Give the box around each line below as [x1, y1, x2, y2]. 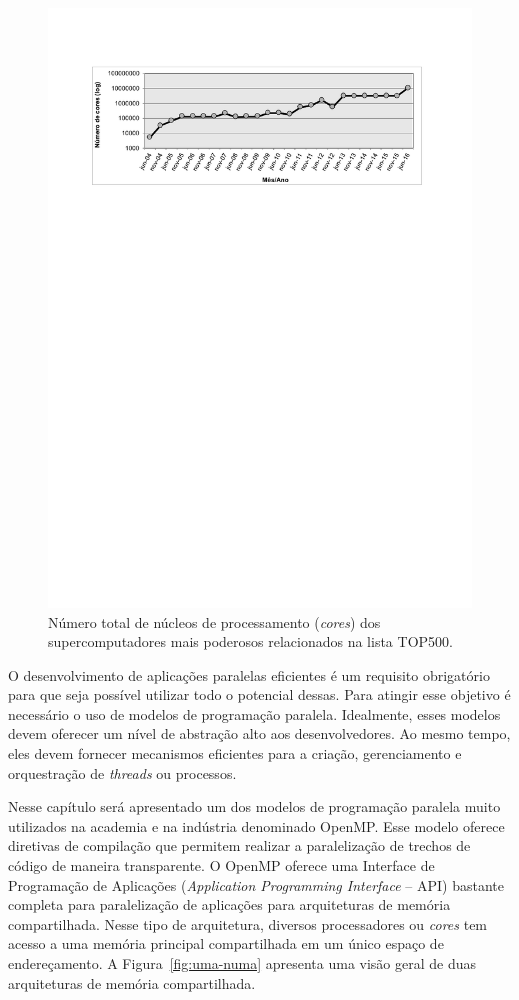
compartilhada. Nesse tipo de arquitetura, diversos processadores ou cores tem [8, 913, 488, 934]
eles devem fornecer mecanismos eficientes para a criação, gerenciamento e [8, 743, 462, 764]
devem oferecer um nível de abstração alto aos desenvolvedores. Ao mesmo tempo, [8, 723, 511, 744]
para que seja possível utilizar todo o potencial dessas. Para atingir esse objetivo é [8, 684, 511, 705]
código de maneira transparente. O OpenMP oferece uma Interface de [8, 855, 435, 876]
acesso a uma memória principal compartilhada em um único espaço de [8, 933, 444, 954]
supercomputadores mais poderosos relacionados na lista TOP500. [48, 631, 453, 652]
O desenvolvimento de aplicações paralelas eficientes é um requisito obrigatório [8, 664, 490, 685]
